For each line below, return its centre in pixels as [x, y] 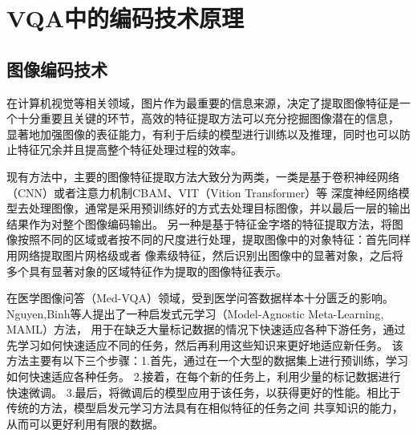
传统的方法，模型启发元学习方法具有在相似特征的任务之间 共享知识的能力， [205, 408]
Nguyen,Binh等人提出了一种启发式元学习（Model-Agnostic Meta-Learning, [195, 313]
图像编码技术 [57, 69]
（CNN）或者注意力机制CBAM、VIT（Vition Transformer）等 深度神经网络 [202, 192]
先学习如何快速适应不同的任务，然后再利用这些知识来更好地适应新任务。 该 [205, 344]
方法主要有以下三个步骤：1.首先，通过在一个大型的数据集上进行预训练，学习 [207, 360]
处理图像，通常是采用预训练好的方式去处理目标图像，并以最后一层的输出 [219, 208]
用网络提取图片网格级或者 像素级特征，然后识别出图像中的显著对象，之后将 [205, 255]
